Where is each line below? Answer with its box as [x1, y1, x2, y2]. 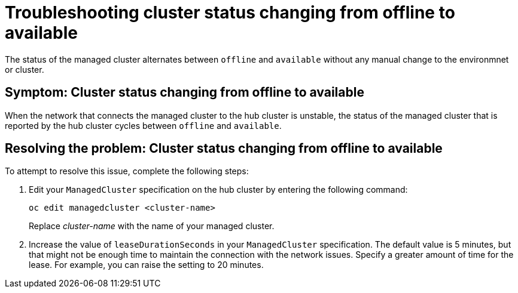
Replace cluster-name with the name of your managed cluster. [29, 221, 275, 232]
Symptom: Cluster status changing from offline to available [5, 85, 364, 100]
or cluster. [5, 64, 44, 75]
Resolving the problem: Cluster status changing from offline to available [5, 141, 443, 156]
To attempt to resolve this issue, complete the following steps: [5, 166, 249, 177]
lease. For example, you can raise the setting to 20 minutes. [29, 260, 264, 270]
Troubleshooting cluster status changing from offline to [5, 2, 455, 23]
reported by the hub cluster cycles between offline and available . [5, 120, 282, 131]
